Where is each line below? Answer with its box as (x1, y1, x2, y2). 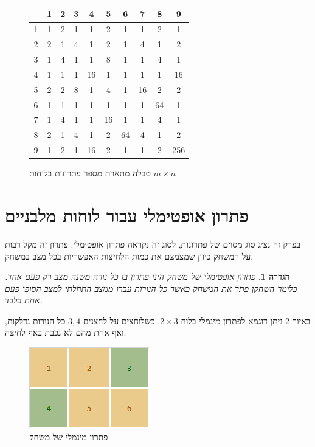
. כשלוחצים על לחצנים (83, 314, 161, 327)
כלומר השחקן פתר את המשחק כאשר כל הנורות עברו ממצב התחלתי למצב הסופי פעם (5, 282, 297, 294)
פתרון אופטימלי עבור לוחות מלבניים (5, 202, 249, 227)
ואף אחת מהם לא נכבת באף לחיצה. (5, 326, 126, 339)
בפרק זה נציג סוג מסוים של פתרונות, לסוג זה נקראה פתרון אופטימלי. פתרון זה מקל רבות (5, 237, 301, 250)
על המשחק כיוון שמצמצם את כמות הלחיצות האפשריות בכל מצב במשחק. (5, 249, 254, 262)
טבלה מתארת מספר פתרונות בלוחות (29, 167, 151, 179)
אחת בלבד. (5, 294, 43, 307)
